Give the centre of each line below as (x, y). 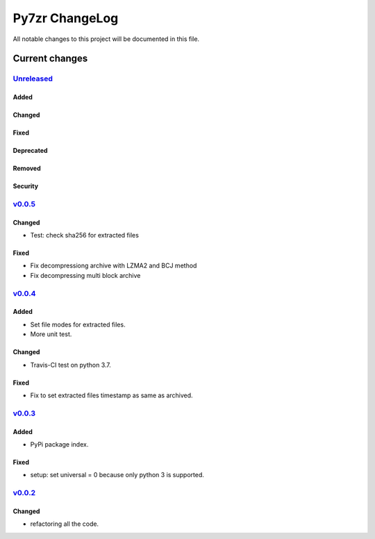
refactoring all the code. (65, 524)
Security (25, 186)
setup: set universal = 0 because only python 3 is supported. (117, 475)
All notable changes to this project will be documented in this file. (106, 39)
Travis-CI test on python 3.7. (70, 365)
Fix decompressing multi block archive (85, 275)
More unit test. (51, 334)
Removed (27, 168)
